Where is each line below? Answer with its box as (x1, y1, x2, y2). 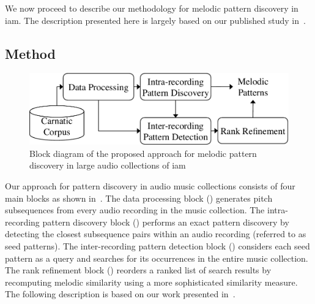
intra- (267, 203, 288, 216)
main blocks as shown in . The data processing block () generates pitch (5, 191, 273, 204)
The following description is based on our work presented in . (5, 287, 235, 300)
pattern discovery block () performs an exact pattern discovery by (42, 215, 289, 228)
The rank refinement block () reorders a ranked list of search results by (5, 264, 272, 276)
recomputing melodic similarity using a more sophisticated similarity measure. (5, 275, 298, 288)
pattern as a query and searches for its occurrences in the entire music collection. (5, 251, 308, 264)
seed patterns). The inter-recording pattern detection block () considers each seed (5, 240, 310, 253)
